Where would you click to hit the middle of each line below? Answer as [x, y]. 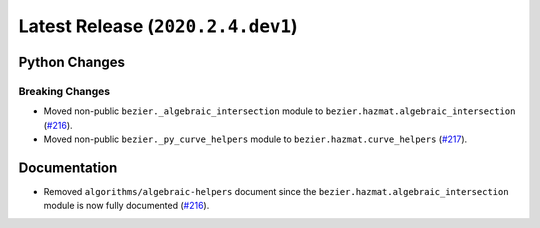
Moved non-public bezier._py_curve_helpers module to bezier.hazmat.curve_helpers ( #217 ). [255, 139]
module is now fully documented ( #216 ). [126, 206]
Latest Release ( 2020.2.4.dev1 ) [158, 26]
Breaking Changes [64, 91]
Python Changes [71, 61]
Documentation [68, 167]
